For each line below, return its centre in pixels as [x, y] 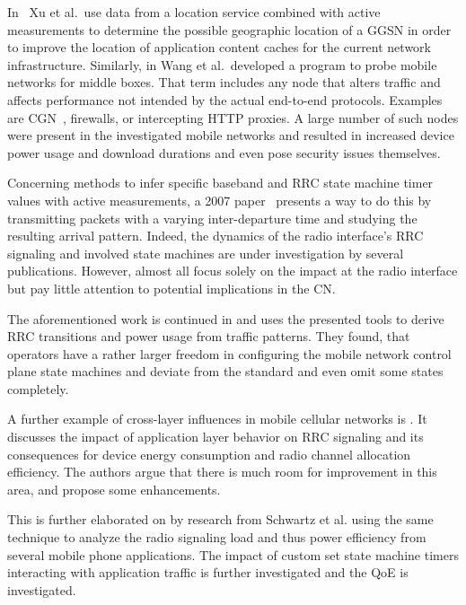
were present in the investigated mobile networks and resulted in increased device [231, 135]
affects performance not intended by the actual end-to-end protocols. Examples [225, 99]
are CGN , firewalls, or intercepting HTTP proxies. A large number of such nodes [233, 117]
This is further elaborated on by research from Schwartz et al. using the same [220, 519]
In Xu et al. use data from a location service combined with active [194, 12]
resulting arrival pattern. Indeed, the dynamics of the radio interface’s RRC [215, 236]
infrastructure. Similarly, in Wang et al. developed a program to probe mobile [222, 64]
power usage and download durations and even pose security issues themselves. [224, 152]
